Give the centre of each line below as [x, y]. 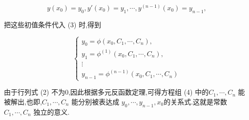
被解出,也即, [23, 101]
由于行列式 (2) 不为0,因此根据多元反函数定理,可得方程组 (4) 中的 [106, 92]
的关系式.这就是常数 [196, 101]
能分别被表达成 [95, 101]
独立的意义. [52, 111]
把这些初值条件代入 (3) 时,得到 [53, 24]
